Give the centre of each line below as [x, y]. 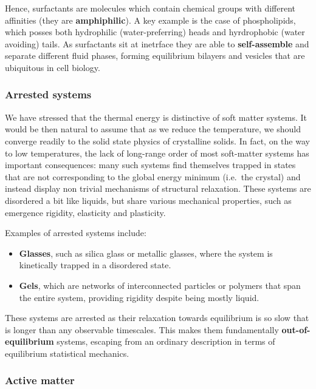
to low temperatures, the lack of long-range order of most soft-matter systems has [157, 153]
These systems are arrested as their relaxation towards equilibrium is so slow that [157, 318]
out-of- [296, 329]
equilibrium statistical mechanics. [67, 353]
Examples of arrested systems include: [76, 233]
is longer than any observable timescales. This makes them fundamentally [142, 329]
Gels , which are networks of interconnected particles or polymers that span [160, 285]
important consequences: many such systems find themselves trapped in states [150, 165]
